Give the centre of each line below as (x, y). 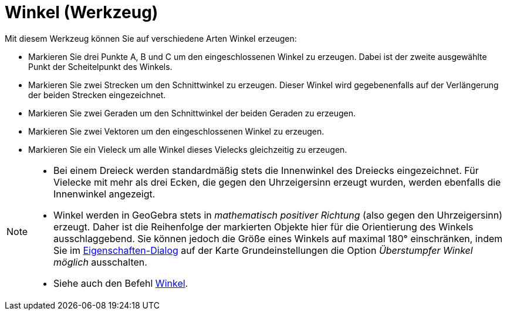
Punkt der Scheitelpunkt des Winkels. (100, 66)
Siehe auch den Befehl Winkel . (121, 283)
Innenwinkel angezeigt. (104, 194)
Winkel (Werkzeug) (82, 12)
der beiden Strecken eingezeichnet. (97, 95)
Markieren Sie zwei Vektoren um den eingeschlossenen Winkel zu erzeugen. (176, 131)
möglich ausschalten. (100, 262)
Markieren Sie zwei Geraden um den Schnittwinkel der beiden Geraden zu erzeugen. (192, 113)
